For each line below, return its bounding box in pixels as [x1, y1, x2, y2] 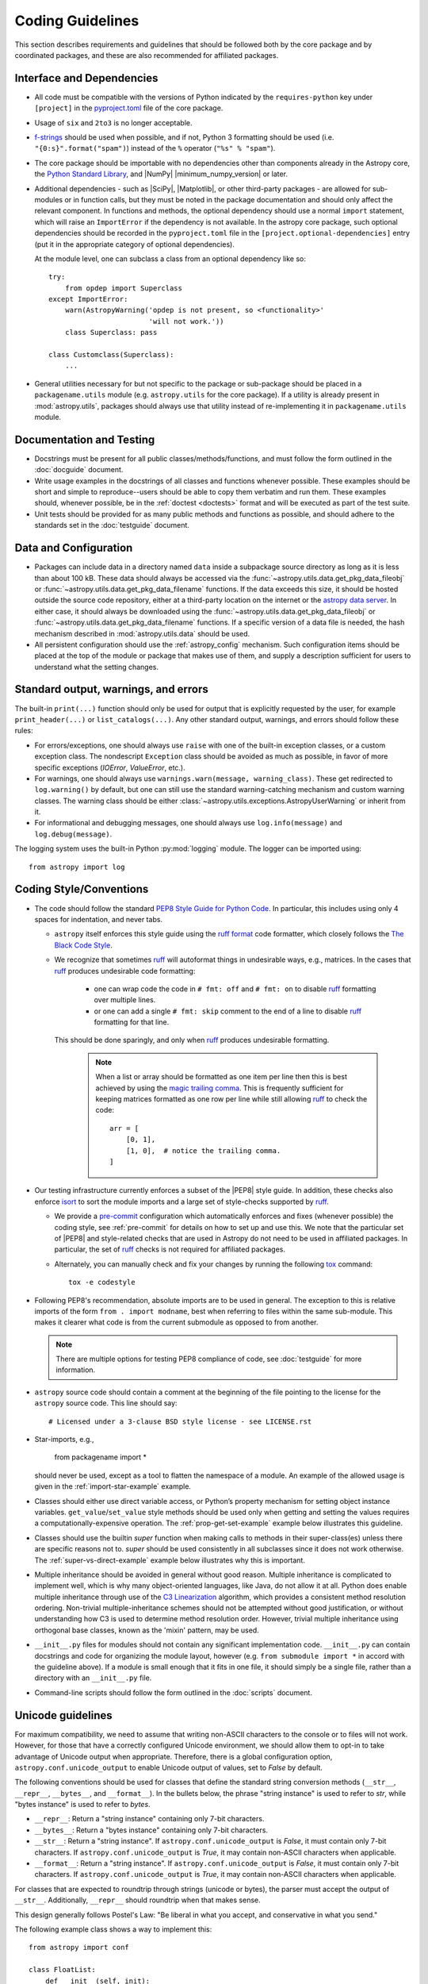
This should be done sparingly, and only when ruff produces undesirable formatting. [54, 1036, 330, 1045]
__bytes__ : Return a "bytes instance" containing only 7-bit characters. [34, 1825, 269, 1835]
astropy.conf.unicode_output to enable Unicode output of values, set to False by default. [14, 1763, 323, 1772]
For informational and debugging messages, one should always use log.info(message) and [34, 818, 342, 828]
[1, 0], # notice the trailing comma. [125, 1146, 281, 1155]
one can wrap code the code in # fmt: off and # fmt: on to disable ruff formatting [94, 984, 376, 994]
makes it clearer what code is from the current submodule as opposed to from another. [34, 1317, 319, 1327]
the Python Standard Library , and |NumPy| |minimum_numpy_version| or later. [34, 169, 289, 179]
